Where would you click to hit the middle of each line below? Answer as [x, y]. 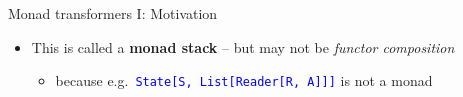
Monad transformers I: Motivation [113, 13]
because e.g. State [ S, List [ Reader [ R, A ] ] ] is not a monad [244, 80]
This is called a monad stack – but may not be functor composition [243, 46]
